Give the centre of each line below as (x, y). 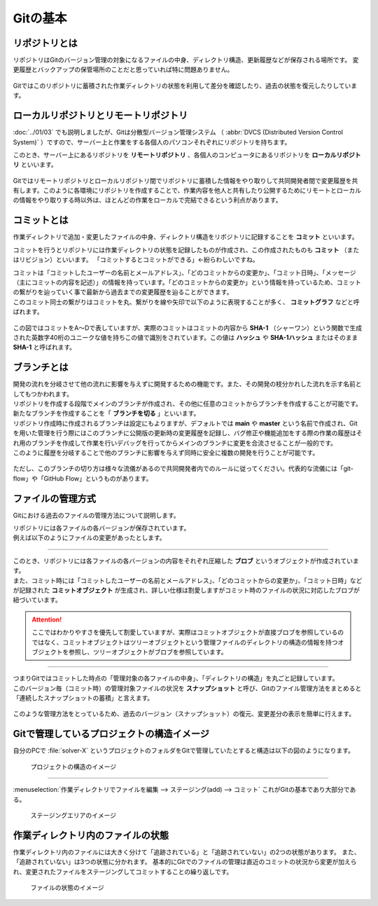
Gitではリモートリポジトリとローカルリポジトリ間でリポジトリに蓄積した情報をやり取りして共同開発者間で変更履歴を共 (185, 180)
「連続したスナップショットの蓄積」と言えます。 (83, 698)
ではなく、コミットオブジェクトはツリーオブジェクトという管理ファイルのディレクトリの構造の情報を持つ (185, 642)
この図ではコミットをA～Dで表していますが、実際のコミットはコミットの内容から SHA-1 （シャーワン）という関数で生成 (188, 328)
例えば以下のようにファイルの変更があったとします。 (89, 538)
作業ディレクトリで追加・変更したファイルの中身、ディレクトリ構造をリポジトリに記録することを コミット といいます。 (185, 237)
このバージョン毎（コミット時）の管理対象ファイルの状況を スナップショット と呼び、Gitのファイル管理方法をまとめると (187, 688)
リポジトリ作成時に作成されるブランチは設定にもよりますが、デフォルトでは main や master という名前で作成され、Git (185, 423)
